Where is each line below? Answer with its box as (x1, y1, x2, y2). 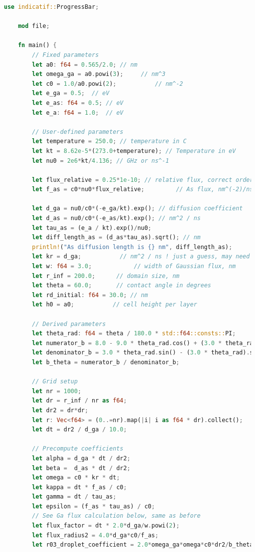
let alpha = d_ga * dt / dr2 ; (32, 454, 130, 462)
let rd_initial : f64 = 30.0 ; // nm (32, 291, 148, 299)
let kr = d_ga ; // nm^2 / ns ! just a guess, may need (32, 253, 250, 260)
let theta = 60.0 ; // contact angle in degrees (32, 282, 211, 289)
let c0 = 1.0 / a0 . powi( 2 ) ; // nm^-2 (32, 80, 183, 87)
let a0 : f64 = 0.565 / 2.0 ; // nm (32, 61, 138, 68)
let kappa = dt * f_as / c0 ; (32, 483, 127, 491)
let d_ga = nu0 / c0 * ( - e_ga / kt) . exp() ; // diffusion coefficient (32, 205, 243, 212)
